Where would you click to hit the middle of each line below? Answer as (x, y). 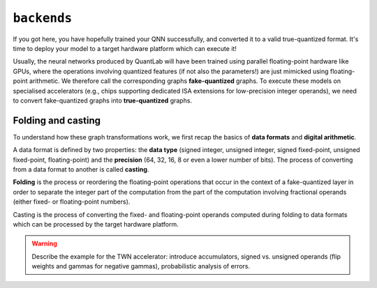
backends (43, 18)
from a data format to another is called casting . (81, 169)
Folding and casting (57, 120)
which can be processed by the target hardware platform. (96, 224)
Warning (44, 243)
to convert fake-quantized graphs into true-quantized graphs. (102, 100)
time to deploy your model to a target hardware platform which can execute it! (125, 48)
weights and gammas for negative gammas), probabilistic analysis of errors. (141, 266)
